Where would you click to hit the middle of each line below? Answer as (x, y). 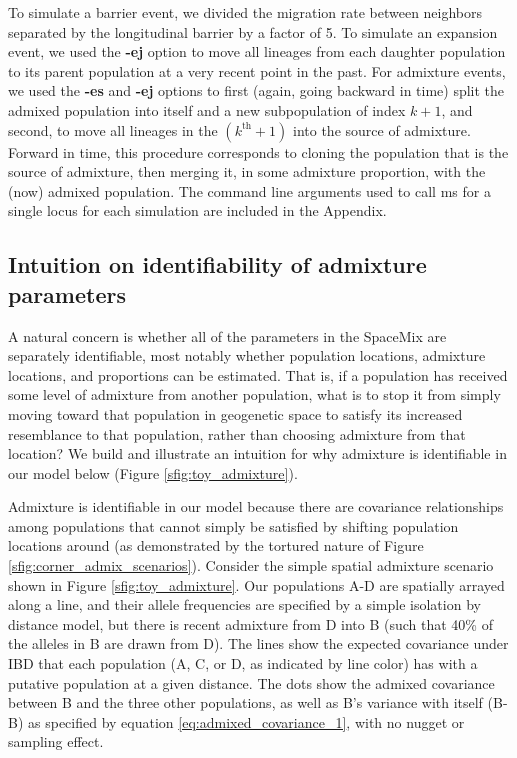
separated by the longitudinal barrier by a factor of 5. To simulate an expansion (253, 31)
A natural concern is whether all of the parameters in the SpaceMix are (227, 335)
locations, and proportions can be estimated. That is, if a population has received (258, 374)
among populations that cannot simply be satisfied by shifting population (233, 525)
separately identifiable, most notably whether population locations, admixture (247, 355)
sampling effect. (56, 741)
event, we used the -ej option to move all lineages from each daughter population (257, 51)
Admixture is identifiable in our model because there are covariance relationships (256, 506)
